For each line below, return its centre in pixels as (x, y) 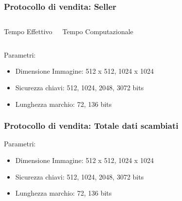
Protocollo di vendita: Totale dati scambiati (91, 126)
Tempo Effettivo (28, 31)
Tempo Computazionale (98, 31)
